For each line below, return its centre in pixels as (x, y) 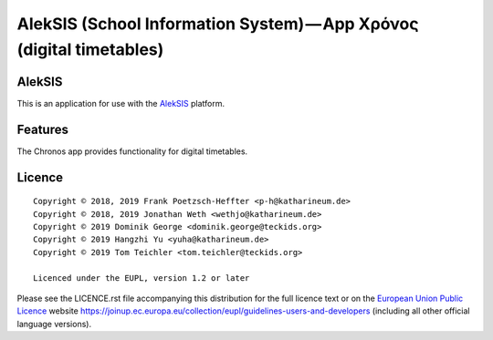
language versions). (54, 324)
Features (42, 129)
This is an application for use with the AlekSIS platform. (121, 103)
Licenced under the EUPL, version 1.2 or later (142, 278)
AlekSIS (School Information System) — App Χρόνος (218, 24)
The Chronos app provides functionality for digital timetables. (132, 151)
